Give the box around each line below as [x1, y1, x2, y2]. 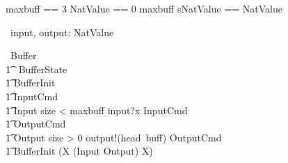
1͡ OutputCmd [6, 116, 66, 131]
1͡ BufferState [6, 61, 67, 76]
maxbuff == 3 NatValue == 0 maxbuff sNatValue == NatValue [6, 1, 282, 15]
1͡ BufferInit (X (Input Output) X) [6, 143, 153, 158]
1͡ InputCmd [6, 88, 58, 103]
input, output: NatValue [10, 24, 114, 39]
